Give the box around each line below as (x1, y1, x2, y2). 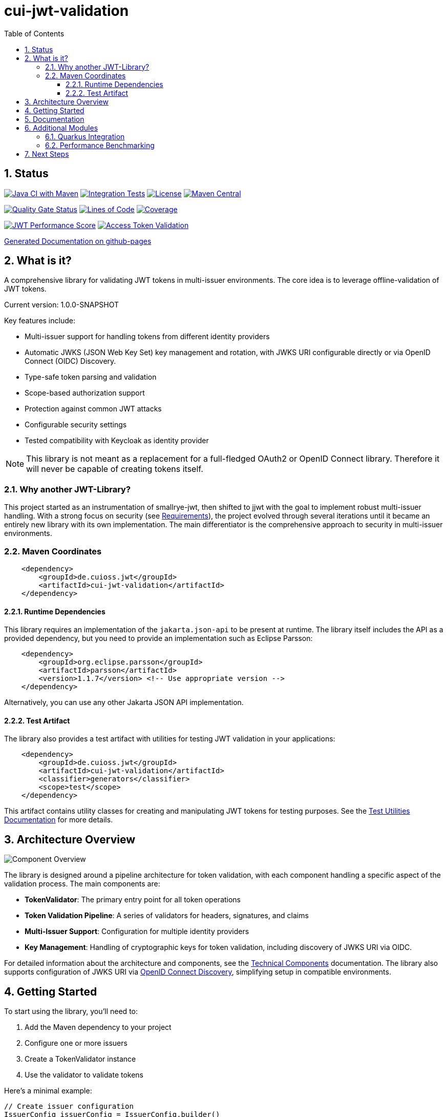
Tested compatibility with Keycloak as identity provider (25, 436, 209, 445)
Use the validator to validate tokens (25, 1070, 144, 1080)
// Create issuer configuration (4, 1102, 134, 1111)
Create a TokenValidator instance (25, 1054, 136, 1064)
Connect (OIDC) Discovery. (25, 357, 116, 366)
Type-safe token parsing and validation (25, 373, 157, 382)
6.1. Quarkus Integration (45, 132, 125, 141)
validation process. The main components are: (4, 879, 160, 888)
